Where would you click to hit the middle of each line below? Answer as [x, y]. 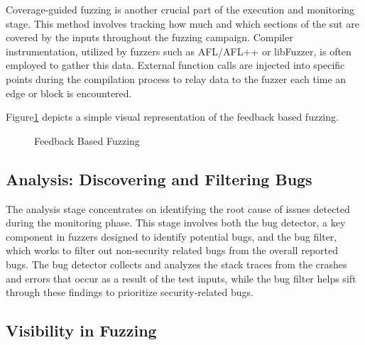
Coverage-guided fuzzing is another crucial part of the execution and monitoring [180, 9]
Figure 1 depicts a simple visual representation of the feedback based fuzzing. [172, 117]
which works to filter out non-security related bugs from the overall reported [172, 250]
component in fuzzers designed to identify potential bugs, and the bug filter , [171, 236]
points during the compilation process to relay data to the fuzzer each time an [176, 78]
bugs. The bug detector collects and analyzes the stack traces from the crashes [176, 264]
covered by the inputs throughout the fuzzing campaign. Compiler [149, 37]
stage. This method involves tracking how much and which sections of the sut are [182, 23]
